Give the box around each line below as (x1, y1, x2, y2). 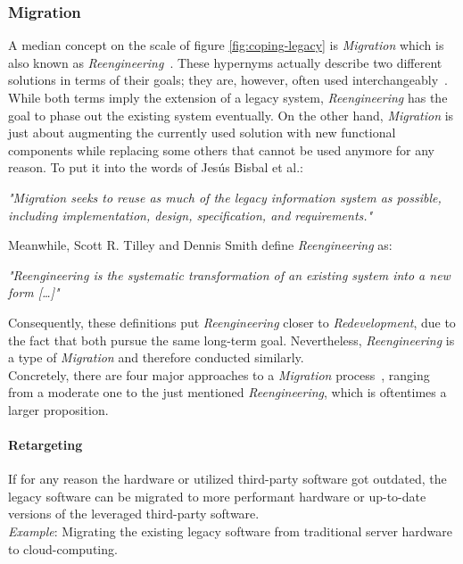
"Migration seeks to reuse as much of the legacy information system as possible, (8, 187, 442, 206)
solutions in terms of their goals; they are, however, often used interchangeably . (8, 70, 448, 89)
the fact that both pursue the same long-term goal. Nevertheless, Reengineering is (8, 330, 455, 349)
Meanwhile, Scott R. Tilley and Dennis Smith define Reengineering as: (8, 236, 393, 254)
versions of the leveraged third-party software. (8, 504, 260, 523)
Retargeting (8, 435, 83, 454)
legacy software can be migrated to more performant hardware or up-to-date (8, 486, 426, 505)
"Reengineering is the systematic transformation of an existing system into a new (8, 265, 451, 284)
